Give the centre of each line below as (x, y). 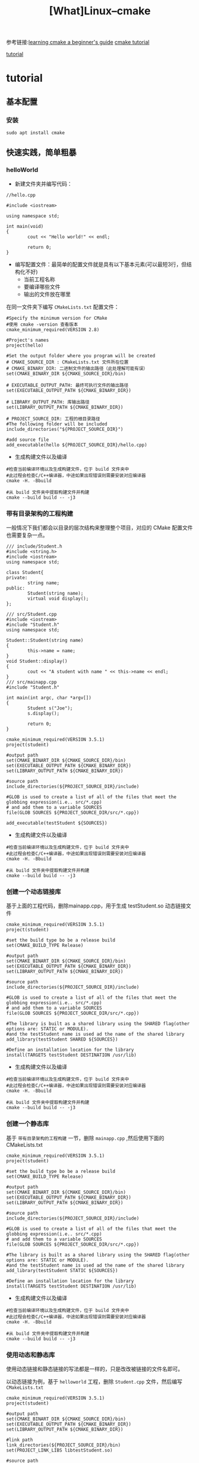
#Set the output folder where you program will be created (81, 356)
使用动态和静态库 (31, 1354)
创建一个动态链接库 (34, 891)
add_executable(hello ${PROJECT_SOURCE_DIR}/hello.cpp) (77, 445)
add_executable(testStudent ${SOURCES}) (57, 823)
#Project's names (28, 340)
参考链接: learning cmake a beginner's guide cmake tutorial (78, 42)
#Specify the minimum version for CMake (57, 318)
